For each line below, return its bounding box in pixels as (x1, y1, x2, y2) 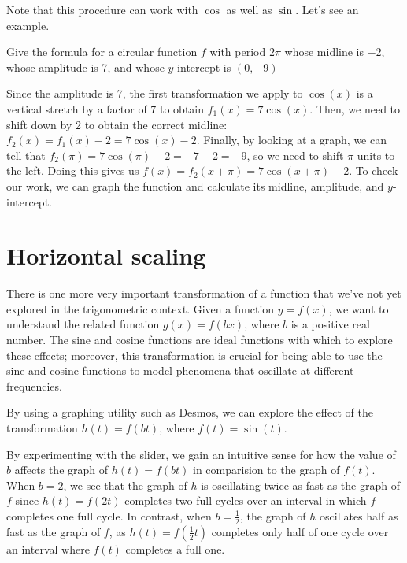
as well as (226, 2, 272, 17)
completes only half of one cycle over (211, 523, 389, 539)
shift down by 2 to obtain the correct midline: (6, 116, 228, 132)
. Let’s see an (295, 2, 359, 17)
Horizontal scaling (6, 239, 206, 272)
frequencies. (6, 377, 62, 394)
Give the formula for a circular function (6, 43, 198, 60)
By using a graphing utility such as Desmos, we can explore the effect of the (6, 404, 373, 420)
